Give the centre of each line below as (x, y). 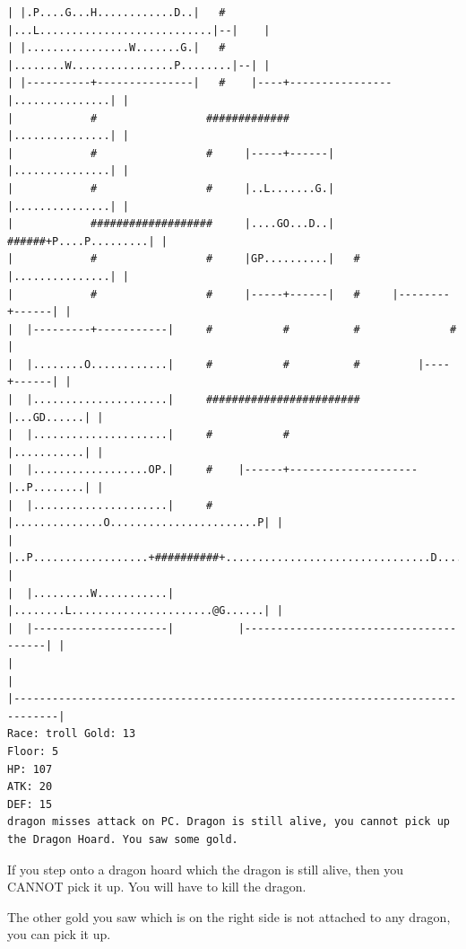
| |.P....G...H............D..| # (116, 13)
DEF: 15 (30, 804)
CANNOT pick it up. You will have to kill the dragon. (157, 887)
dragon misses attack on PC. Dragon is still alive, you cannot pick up (229, 822)
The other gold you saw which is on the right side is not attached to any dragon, (229, 916)
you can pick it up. (59, 934)
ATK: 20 (30, 787)
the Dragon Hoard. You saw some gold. (123, 839)
